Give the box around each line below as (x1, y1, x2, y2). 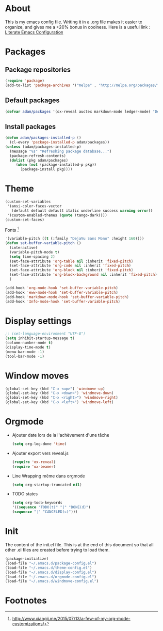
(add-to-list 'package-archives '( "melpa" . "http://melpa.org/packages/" (5, 83, 160, 88)
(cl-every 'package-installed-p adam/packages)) (9, 140, 110, 145)
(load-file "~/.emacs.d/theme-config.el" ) (5, 565, 92, 570)
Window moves (5, 370, 69, 381)
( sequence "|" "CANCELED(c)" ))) (12, 509, 78, 514)
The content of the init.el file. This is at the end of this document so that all (5, 542, 154, 548)
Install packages (5, 122, 56, 131)
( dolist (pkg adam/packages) (9, 158, 68, 163)
